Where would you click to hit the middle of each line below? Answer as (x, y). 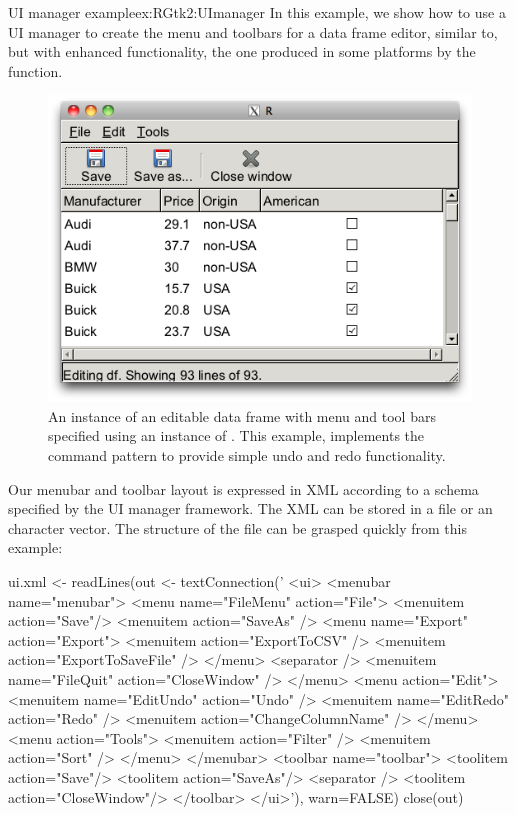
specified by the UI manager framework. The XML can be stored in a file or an (250, 508)
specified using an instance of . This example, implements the (236, 435)
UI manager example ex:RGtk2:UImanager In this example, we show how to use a (257, 12)
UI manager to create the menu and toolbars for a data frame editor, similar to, (253, 31)
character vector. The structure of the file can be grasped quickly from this (237, 527)
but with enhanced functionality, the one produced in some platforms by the (242, 51)
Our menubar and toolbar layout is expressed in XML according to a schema (243, 488)
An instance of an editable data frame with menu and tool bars (242, 415)
